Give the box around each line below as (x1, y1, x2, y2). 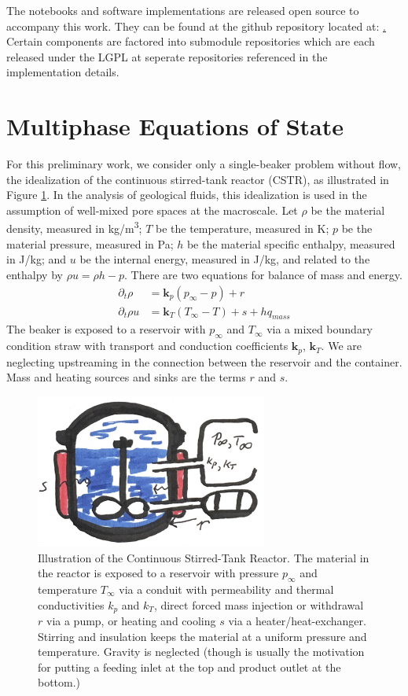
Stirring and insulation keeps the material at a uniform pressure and (38, 628, 367, 644)
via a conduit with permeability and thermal (119, 581, 334, 598)
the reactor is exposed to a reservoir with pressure (38, 565, 279, 581)
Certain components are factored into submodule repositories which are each (6, 33, 375, 50)
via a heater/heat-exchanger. (228, 613, 366, 629)
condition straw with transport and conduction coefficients (6, 337, 289, 354)
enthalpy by (6, 266, 63, 282)
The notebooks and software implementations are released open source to (6, 2, 359, 18)
